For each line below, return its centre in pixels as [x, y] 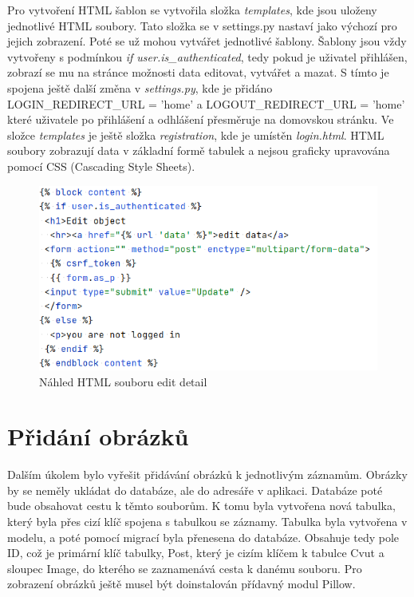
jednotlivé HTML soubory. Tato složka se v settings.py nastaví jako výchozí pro [202, 25]
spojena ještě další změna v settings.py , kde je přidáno [140, 87]
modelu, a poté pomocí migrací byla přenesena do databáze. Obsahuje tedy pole [203, 537]
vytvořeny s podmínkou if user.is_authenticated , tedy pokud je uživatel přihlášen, [207, 56]
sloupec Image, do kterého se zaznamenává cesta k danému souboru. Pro [185, 568]
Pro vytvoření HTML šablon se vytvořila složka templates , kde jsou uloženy [192, 10]
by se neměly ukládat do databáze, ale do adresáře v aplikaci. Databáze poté [195, 490]
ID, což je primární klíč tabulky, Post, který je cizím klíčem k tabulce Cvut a [196, 553]
